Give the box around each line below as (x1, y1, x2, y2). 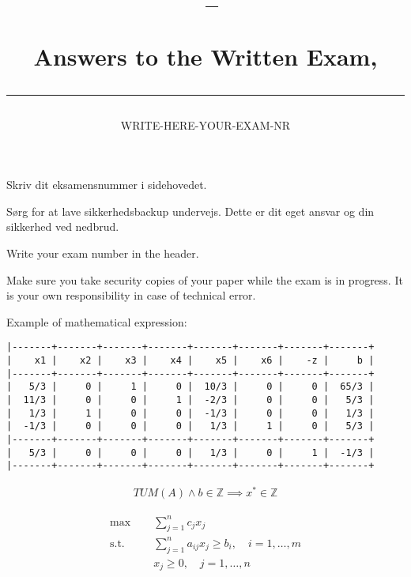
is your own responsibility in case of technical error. (6, 287, 256, 304)
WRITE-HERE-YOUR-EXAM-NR (120, 116, 291, 133)
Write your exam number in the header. (6, 244, 199, 261)
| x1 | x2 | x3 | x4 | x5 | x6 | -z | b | (6, 354, 375, 366)
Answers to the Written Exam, (33, 40, 378, 73)
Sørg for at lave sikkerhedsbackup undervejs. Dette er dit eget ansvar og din (6, 202, 375, 219)
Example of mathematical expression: (6, 313, 187, 330)
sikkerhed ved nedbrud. (6, 218, 119, 235)
